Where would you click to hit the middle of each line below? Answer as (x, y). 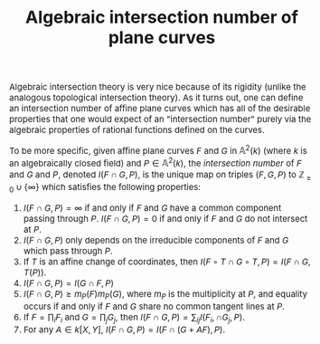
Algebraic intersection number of (162, 17)
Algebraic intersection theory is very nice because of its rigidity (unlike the (158, 87)
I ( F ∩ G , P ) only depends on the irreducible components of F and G (156, 240)
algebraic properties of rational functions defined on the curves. (137, 130)
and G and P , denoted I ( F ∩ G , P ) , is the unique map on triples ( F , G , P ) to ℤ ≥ (160, 175)
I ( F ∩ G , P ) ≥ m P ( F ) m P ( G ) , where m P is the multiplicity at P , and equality (165, 295)
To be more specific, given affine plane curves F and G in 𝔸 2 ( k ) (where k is (159, 150)
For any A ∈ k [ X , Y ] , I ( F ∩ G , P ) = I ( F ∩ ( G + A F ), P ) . (124, 330)
